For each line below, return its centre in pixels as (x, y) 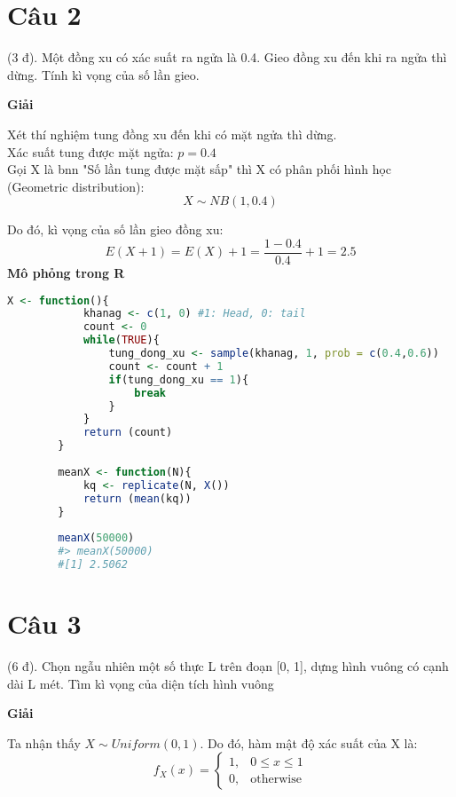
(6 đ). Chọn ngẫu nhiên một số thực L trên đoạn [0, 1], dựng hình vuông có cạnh (228, 666)
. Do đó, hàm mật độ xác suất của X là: (309, 742)
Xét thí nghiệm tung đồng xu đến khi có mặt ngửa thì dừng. (172, 134)
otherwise (276, 779)
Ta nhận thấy (44, 742)
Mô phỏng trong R (66, 272)
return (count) (128, 433)
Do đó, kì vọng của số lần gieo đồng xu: (115, 229)
